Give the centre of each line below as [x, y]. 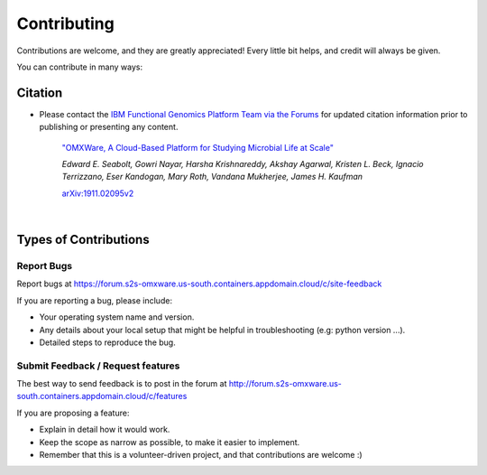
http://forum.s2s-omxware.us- [285, 384]
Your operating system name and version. [117, 317]
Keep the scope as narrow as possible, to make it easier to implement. [170, 442]
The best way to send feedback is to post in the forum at [122, 384]
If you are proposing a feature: [73, 413]
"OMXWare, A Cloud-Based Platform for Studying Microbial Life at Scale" [198, 147]
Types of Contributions [83, 240]
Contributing [65, 23]
